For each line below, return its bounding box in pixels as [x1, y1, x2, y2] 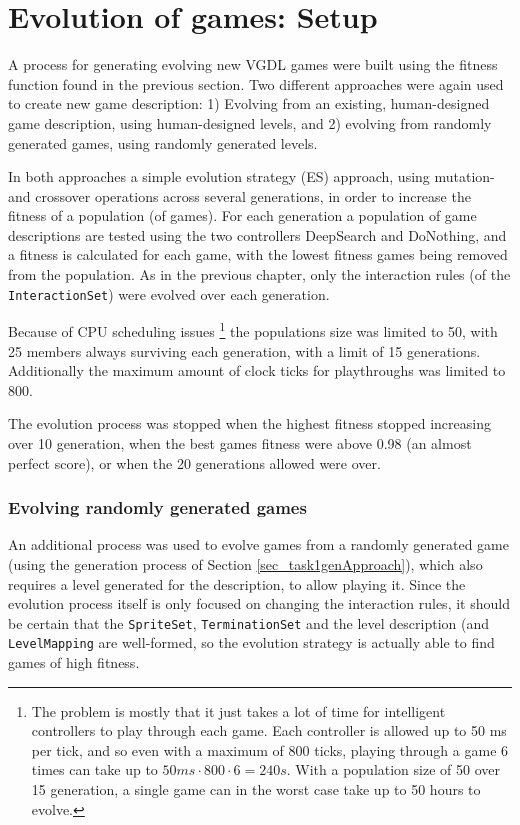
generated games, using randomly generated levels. [8, 132, 318, 153]
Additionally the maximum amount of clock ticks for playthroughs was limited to [8, 360, 506, 381]
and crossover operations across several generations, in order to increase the [8, 185, 471, 206]
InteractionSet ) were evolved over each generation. [8, 283, 330, 304]
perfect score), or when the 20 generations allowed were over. [8, 452, 381, 473]
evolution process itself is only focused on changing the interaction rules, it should [8, 593, 510, 614]
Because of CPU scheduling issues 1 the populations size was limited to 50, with [8, 318, 498, 341]
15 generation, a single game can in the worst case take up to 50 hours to [31, 779, 481, 799]
